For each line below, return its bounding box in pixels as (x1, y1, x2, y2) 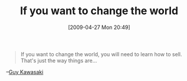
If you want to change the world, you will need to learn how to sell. (20, 50, 182, 57)
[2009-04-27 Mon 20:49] (67, 24, 131, 31)
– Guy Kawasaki (6, 68, 44, 75)
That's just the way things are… (20, 57, 97, 64)
